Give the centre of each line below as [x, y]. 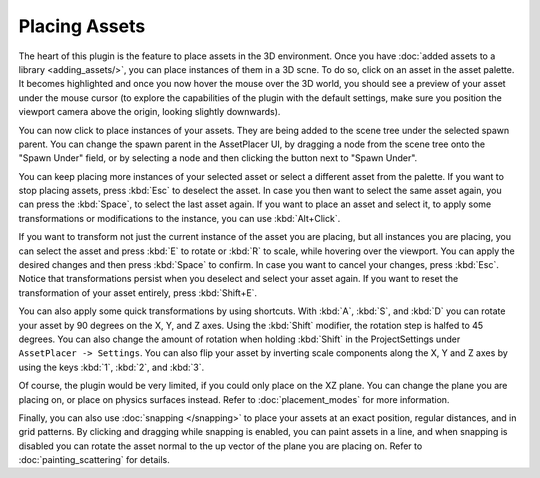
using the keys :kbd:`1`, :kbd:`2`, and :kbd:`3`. [111, 367]
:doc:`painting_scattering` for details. [94, 460]
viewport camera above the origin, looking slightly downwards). [149, 112]
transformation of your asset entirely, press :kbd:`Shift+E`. [138, 292]
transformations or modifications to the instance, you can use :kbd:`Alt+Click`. [179, 218]
